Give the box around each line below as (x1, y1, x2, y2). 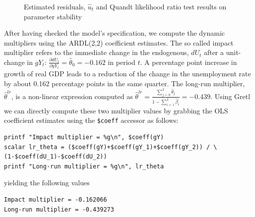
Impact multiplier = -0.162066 (4, 196, 107, 203)
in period (108, 56, 135, 67)
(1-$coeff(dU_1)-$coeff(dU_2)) (4, 153, 107, 161)
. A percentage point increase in (140, 56, 237, 67)
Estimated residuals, (24, 1, 86, 11)
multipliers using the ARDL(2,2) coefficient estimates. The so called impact (4, 37, 234, 48)
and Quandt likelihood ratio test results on (96, 1, 227, 11)
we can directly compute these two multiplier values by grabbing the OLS (4, 105, 228, 115)
